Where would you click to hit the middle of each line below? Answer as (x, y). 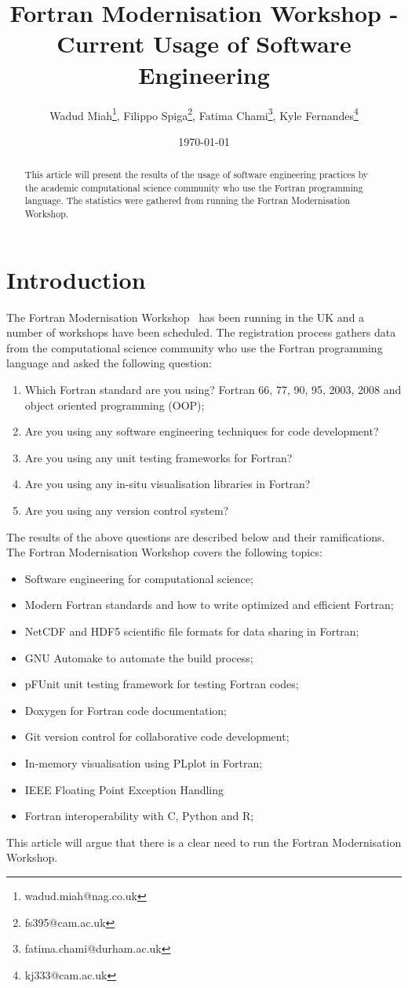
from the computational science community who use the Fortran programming (195, 347)
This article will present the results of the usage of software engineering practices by (197, 175)
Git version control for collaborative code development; (157, 736)
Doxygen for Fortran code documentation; (126, 710)
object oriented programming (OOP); (115, 405)
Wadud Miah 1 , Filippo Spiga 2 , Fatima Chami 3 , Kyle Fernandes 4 (204, 114)
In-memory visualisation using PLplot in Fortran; (144, 762)
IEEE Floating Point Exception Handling (124, 789)
